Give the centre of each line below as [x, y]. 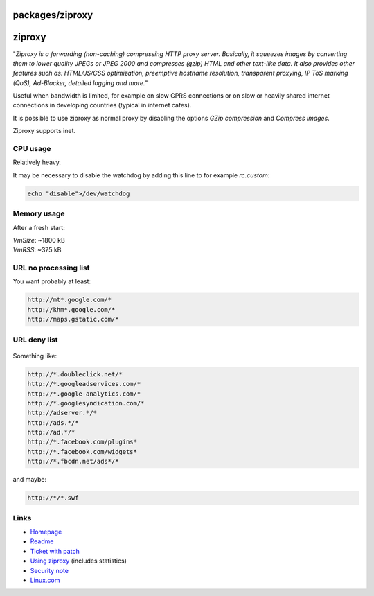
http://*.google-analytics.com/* [84, 394]
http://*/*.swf [53, 498]
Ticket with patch [55, 551]
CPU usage [32, 149]
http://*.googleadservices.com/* [84, 384]
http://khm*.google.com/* [71, 309]
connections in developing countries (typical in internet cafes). [102, 105]
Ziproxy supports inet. [44, 131]
